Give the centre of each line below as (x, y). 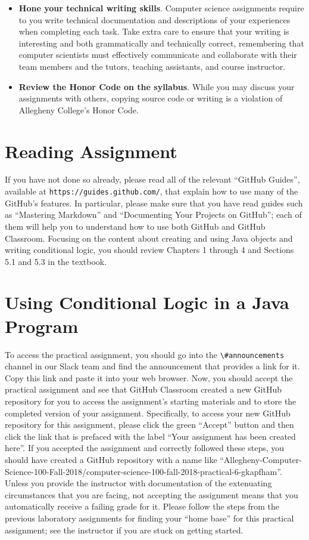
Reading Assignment (91, 151)
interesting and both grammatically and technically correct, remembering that (161, 43)
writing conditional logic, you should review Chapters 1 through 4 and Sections (149, 250)
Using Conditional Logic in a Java (147, 302)
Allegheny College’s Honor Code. (79, 109)
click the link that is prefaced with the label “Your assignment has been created (150, 436)
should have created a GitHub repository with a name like (111, 459)
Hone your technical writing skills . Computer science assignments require (161, 8)
